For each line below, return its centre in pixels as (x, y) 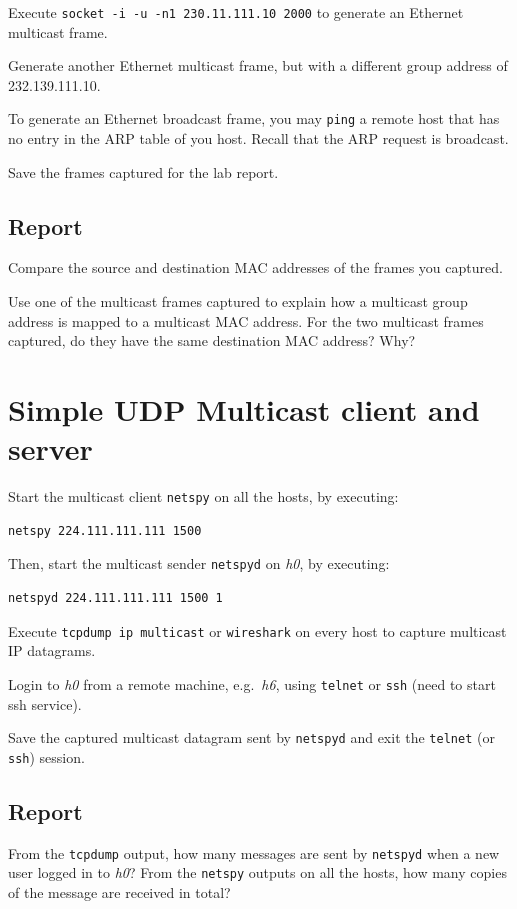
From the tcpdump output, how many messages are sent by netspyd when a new (254, 852)
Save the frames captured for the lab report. (143, 171)
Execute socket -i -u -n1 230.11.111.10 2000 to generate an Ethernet (236, 12)
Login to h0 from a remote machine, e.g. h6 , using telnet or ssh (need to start (252, 683)
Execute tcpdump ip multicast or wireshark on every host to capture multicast (257, 630)
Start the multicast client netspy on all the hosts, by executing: (203, 496)
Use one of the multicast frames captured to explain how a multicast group (238, 301)
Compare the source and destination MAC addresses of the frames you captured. (255, 267)
